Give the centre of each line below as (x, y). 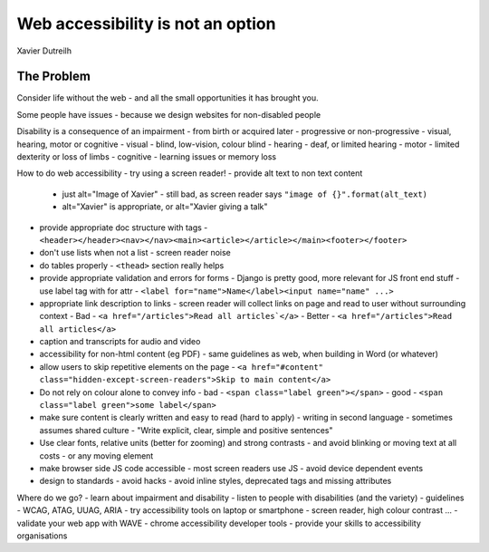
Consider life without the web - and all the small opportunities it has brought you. (168, 98)
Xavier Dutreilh (44, 51)
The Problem (53, 77)
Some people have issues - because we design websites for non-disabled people (169, 114)
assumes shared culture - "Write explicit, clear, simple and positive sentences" (186, 430)
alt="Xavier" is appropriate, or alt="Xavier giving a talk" (165, 207)
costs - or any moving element (96, 455)
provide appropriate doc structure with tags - (124, 228)
